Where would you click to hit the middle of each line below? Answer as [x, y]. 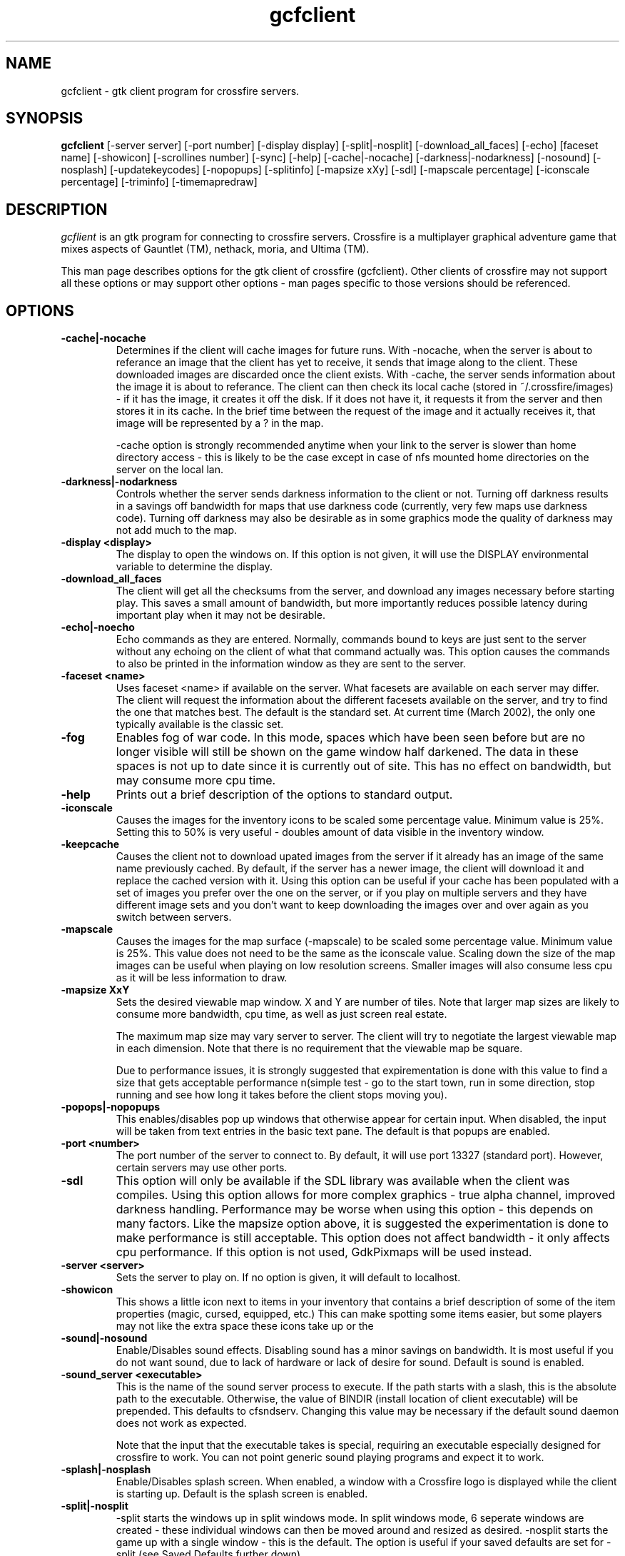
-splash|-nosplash [106, 1470]
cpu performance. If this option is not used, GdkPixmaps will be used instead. [324, 1252]
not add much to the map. [177, 530]
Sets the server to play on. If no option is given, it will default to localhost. [288, 1278]
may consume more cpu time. [196, 780]
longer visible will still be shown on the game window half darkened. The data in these [347, 752]
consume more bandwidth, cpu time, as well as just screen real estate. [281, 1014]
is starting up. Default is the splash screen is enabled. [242, 1494]
